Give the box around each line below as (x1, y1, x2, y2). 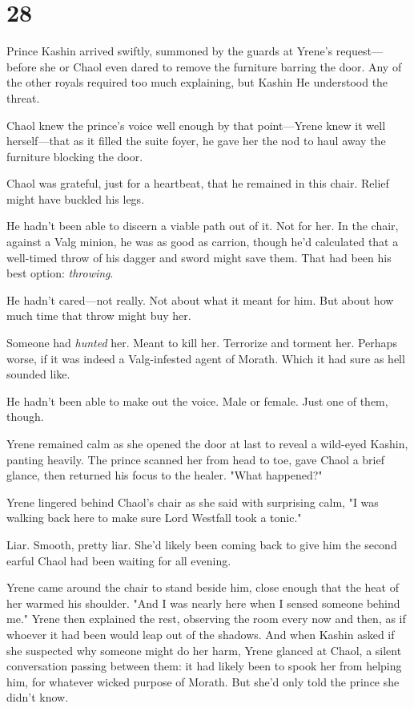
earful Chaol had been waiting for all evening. (6, 552, 231, 568)
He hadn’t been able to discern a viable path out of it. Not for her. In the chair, (6, 217, 399, 234)
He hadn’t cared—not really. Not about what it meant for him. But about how (6, 291, 394, 308)
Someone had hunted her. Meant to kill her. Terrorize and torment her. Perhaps (6, 334, 397, 351)
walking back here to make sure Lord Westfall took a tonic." (6, 509, 302, 526)
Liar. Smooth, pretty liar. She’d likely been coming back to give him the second (6, 536, 397, 552)
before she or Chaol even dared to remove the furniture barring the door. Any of (6, 58, 402, 75)
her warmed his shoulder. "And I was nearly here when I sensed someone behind (6, 594, 400, 611)
